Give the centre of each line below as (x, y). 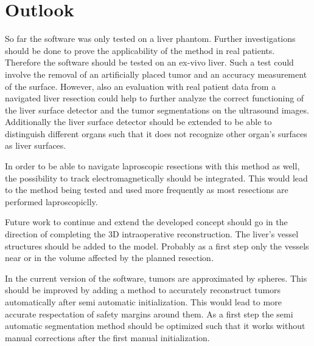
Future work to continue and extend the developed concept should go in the (146, 222)
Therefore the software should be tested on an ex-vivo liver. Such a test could (149, 62)
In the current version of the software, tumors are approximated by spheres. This (156, 278)
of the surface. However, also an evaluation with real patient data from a (141, 86)
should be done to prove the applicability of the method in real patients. (140, 50)
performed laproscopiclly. (51, 201)
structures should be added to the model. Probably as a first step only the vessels (157, 246)
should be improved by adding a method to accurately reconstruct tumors (143, 290)
